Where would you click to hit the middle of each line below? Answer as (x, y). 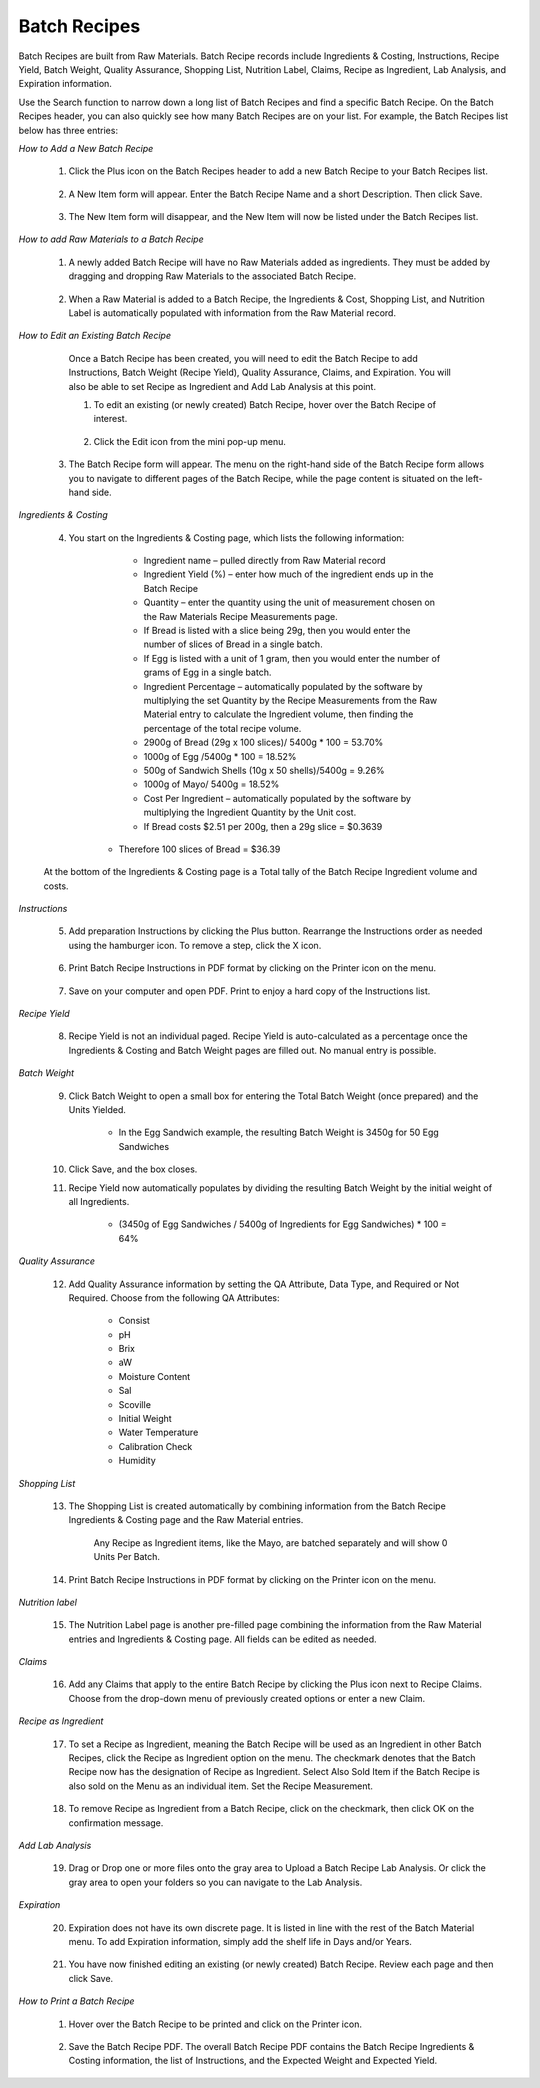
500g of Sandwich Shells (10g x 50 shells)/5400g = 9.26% (264, 770)
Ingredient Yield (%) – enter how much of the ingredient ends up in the (288, 574)
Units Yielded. (97, 1109)
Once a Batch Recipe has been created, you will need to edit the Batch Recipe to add (243, 358)
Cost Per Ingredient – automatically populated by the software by (277, 798)
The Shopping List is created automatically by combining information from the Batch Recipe (257, 1506)
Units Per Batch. (126, 1557)
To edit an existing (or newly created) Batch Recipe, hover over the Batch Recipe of (265, 404)
